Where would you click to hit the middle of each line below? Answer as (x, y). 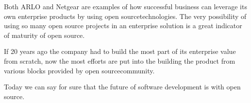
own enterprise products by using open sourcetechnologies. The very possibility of (125, 16)
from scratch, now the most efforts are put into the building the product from (120, 60)
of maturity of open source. (44, 35)
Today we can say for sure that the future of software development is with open (122, 87)
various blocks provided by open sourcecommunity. (79, 70)
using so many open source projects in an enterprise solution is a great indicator (123, 26)
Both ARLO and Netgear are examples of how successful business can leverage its (125, 6)
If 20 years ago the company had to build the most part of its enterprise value (120, 51)
